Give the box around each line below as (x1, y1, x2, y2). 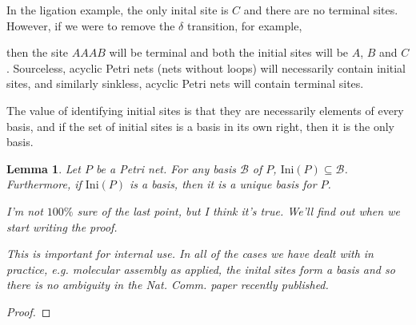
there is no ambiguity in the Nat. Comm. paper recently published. (6, 276, 329, 293)
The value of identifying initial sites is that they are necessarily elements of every (6, 101, 404, 118)
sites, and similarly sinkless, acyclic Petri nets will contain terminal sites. (6, 75, 364, 92)
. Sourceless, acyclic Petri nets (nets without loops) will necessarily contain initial (6, 59, 406, 76)
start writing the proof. (6, 218, 118, 235)
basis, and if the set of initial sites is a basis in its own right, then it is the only (6, 117, 394, 134)
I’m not (6, 202, 43, 219)
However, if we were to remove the (6, 17, 175, 34)
